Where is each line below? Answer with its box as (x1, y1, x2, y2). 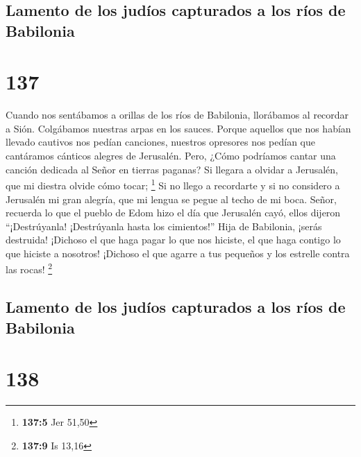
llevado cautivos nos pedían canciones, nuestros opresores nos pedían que (6, 135, 315, 149)
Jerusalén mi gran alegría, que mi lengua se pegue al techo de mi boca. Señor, (6, 191, 337, 206)
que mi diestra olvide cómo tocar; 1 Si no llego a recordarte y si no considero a (6, 176, 340, 192)
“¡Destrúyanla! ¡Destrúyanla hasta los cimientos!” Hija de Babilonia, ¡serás (6, 218, 322, 233)
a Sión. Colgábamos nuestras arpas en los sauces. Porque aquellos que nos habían (6, 121, 351, 135)
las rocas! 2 (6, 260, 53, 277)
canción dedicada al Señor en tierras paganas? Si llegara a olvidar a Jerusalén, (6, 162, 339, 176)
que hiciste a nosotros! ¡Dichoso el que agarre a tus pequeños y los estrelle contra (6, 245, 350, 260)
